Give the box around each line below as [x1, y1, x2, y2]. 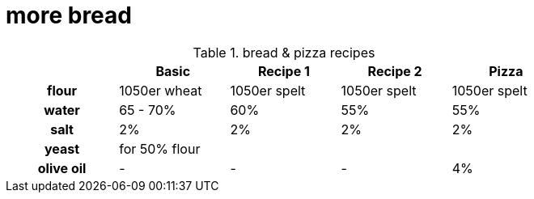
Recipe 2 [367, 62, 422, 79]
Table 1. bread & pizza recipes [193, 44, 375, 61]
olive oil [37, 159, 87, 176]
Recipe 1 [258, 62, 310, 79]
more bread [6, 2, 132, 29]
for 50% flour [119, 140, 201, 157]
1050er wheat [119, 82, 202, 99]
